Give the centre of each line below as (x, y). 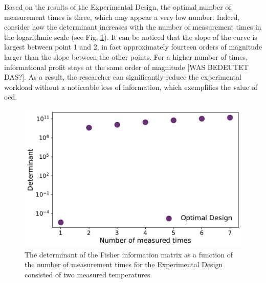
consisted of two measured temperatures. (88, 274)
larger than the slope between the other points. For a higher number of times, (126, 56)
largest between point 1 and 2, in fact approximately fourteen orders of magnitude (133, 47)
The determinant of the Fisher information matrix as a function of (129, 254)
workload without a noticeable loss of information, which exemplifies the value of (131, 87)
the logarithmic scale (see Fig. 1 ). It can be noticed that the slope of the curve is (131, 37)
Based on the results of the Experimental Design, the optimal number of (118, 7)
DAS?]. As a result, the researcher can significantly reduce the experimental (123, 77)
